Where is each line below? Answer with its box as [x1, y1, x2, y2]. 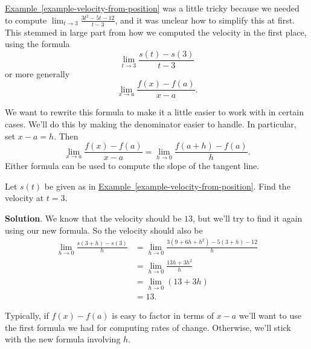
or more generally [5, 67, 70, 80]
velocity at [5, 191, 44, 204]
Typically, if [5, 309, 49, 322]
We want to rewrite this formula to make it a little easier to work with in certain [5, 106, 304, 118]
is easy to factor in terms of [112, 309, 214, 322]
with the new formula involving [5, 333, 121, 345]
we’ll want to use [239, 309, 301, 322]
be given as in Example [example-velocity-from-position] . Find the [44, 179, 290, 192]
